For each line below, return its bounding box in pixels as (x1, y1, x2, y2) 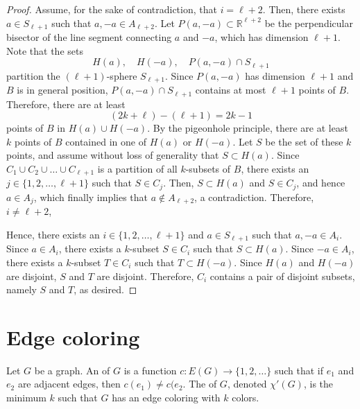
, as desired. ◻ (74, 282, 137, 297)
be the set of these (265, 134, 343, 148)
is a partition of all (97, 161, 178, 175)
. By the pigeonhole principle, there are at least (147, 121, 348, 135)
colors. (232, 390, 259, 405)
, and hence (296, 175, 345, 190)
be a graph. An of (34, 363, 110, 377)
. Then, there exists (262, 2, 345, 16)
